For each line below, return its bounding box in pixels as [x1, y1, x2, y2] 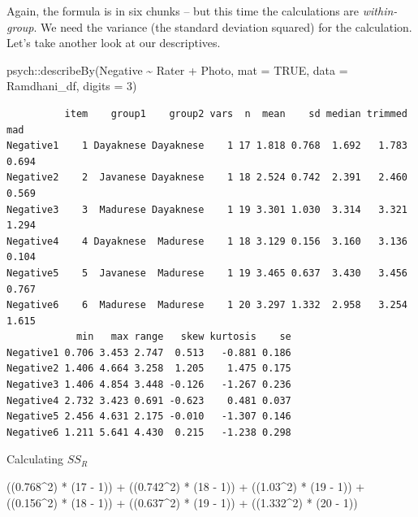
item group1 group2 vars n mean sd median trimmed [64, 107, 407, 119]
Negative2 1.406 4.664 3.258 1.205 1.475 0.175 [6, 363, 291, 375]
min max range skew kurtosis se [75, 331, 291, 343]
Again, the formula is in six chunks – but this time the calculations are [6, 2, 360, 19]
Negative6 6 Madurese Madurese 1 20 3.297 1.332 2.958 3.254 [6, 299, 407, 311]
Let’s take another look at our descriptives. [6, 34, 221, 51]
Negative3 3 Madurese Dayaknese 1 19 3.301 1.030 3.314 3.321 [6, 203, 407, 215]
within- [362, 2, 398, 19]
